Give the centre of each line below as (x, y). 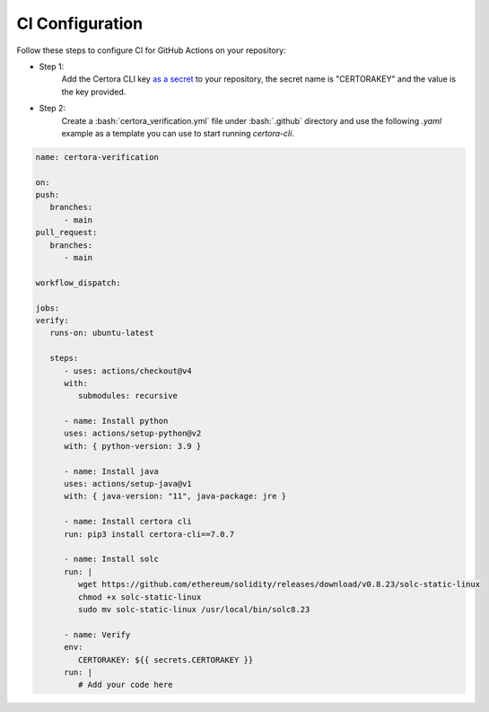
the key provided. (94, 92)
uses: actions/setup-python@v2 (133, 434)
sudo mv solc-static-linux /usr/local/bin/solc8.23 (194, 609)
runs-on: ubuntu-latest (102, 333)
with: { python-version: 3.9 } (133, 446)
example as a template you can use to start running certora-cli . (178, 133)
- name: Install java (111, 471)
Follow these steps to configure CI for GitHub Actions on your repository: (151, 50)
